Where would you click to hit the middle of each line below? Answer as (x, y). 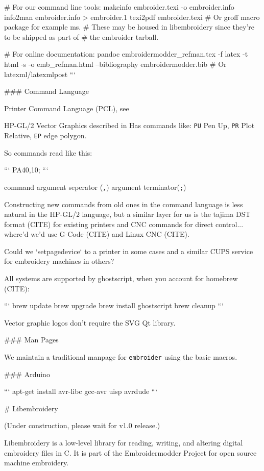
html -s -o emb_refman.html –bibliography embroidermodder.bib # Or (115, 64)
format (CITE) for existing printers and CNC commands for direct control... (124, 224)
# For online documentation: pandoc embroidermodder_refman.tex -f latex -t (126, 54)
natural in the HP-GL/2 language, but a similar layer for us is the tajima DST (127, 214)
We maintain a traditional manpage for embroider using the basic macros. (121, 357)
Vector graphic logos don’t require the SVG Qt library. (90, 322)
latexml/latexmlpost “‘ (40, 74)
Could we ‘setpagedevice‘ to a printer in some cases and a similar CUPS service (129, 251)
